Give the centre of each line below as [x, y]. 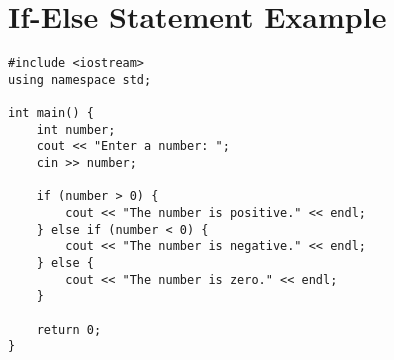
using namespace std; [80, 79]
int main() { [51, 113]
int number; [76, 129]
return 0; [69, 329]
